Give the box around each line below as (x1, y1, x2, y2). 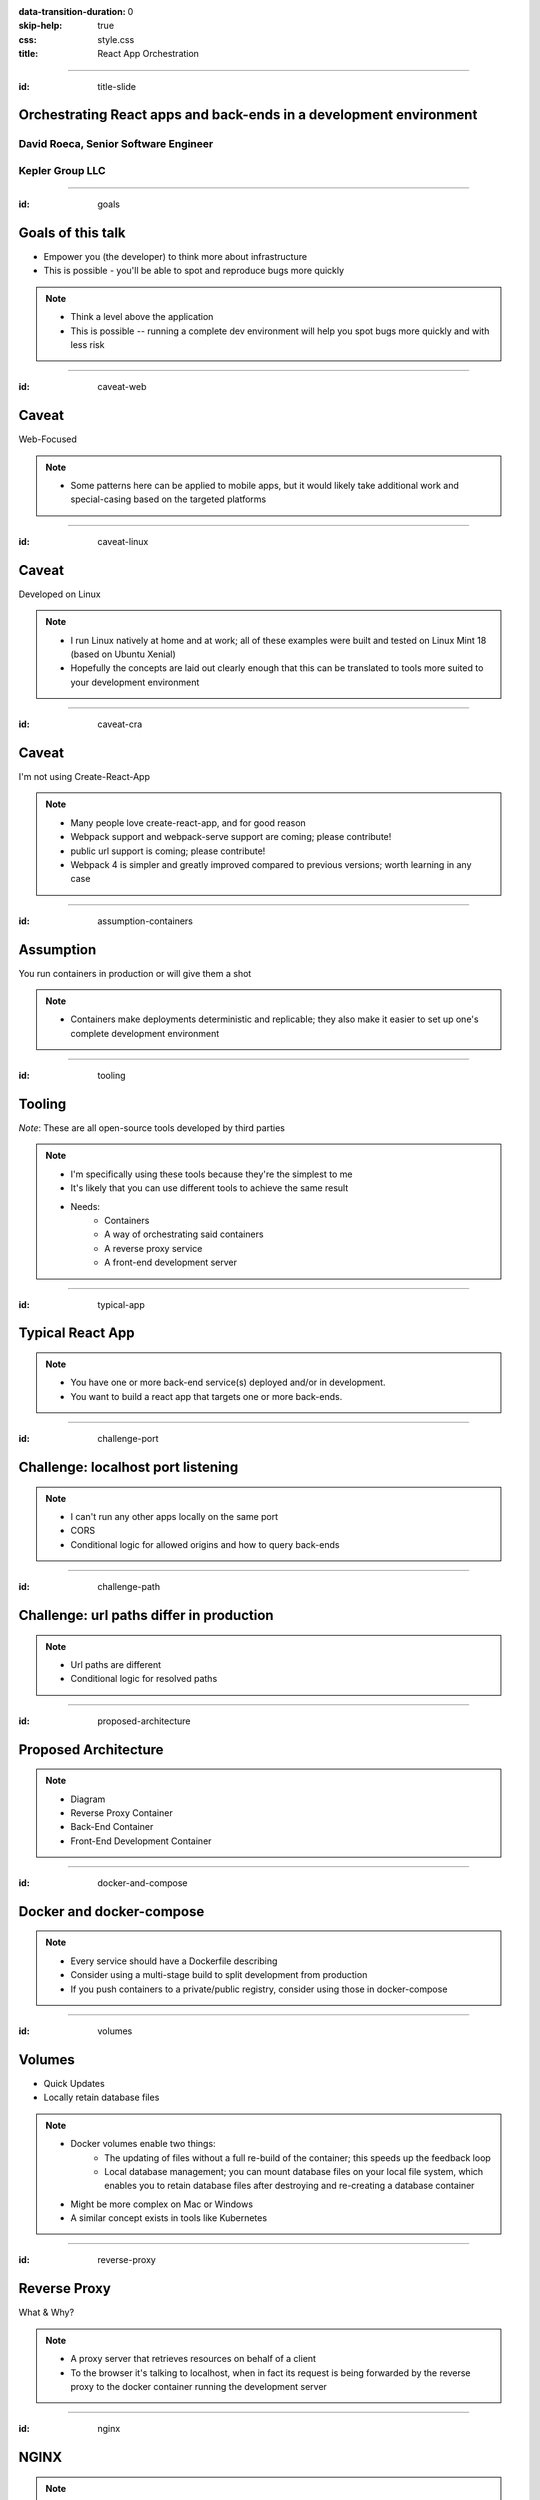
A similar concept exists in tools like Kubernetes (70, 2212, 268, 2224)
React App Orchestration (97, 48, 200, 60)
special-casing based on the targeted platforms (70, 493, 267, 505)
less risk (70, 338, 105, 350)
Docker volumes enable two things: (70, 2138, 216, 2150)
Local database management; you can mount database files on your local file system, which (104, 2165, 484, 2177)
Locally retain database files (43, 2091, 160, 2104)
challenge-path (97, 1581, 160, 1593)
